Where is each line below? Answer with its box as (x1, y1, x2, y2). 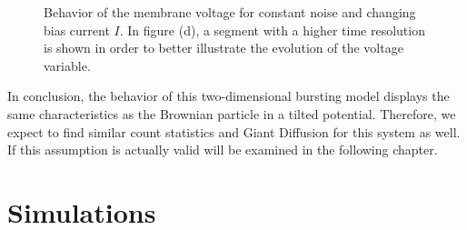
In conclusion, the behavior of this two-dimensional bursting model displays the (7, 86, 450, 105)
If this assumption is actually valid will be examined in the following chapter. (7, 140, 438, 159)
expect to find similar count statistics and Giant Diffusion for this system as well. (7, 122, 461, 141)
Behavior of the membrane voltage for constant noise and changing (44, 3, 416, 21)
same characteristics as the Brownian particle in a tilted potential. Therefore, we (7, 104, 456, 123)
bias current (44, 20, 110, 39)
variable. (44, 55, 91, 75)
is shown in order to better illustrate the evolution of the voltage (44, 38, 403, 57)
